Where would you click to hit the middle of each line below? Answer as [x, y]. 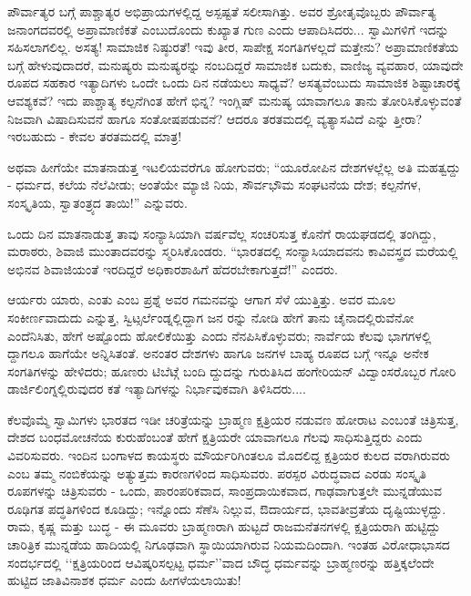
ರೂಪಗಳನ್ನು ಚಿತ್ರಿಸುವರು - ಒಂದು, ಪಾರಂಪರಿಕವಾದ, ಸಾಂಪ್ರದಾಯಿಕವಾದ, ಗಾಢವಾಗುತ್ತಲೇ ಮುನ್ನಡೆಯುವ [225, 491]
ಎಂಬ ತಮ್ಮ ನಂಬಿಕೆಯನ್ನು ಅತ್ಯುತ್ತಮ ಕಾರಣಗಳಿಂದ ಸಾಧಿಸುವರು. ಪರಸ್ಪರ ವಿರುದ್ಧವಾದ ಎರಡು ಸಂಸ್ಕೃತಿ [217, 473]
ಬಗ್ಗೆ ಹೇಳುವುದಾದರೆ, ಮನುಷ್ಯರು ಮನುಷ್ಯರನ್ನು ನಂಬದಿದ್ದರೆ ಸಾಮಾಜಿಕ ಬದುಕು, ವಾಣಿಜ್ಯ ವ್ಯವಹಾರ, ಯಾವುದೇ [235, 64]
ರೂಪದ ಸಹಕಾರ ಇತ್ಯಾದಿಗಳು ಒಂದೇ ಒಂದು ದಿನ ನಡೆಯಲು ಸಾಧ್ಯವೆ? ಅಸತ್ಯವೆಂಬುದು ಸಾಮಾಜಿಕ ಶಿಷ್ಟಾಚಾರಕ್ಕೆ [234, 82]
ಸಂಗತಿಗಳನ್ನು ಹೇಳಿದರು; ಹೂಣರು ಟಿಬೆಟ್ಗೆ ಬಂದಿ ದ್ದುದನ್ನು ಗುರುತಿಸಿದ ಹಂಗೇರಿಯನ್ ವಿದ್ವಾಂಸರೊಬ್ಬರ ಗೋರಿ [232, 370]
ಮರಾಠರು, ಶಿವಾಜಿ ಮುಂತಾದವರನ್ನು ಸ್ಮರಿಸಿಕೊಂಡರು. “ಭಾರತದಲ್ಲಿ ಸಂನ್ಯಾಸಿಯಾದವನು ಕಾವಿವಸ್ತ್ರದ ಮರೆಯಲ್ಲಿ [233, 251]
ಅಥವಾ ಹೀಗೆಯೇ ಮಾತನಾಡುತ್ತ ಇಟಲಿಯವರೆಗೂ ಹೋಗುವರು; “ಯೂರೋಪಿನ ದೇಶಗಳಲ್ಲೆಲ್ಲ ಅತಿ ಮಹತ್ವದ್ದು [234, 166]
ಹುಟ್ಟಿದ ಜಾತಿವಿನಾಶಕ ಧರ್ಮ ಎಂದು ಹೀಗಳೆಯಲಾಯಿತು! [124, 580]
